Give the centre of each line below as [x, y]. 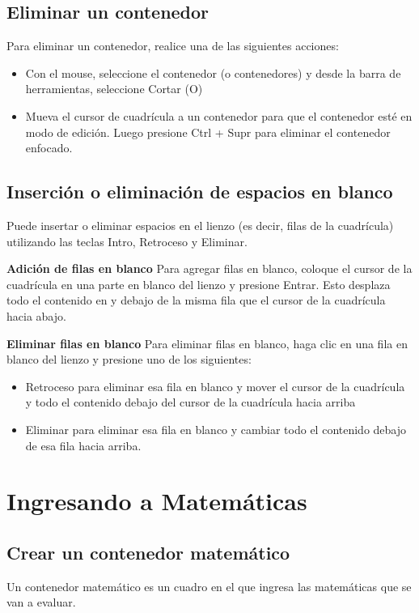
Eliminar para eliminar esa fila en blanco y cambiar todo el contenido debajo [216, 429]
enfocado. [49, 148]
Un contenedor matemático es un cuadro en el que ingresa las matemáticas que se [209, 586]
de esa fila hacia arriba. [83, 445]
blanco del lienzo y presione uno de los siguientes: [129, 359]
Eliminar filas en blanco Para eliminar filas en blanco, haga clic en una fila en [207, 343]
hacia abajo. [36, 315]
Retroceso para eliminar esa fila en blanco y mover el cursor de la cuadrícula [215, 386]
